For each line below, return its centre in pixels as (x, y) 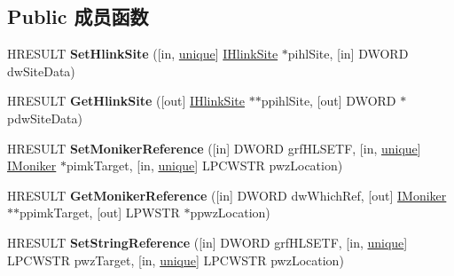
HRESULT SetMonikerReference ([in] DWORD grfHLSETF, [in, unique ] (214, 148)
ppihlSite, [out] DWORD (329, 101)
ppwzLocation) (230, 213)
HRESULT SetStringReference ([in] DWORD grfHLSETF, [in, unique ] (207, 242)
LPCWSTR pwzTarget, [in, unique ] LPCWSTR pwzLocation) (176, 260)
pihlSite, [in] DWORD (348, 54)
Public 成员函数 (78, 16)
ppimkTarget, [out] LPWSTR (100, 213)
